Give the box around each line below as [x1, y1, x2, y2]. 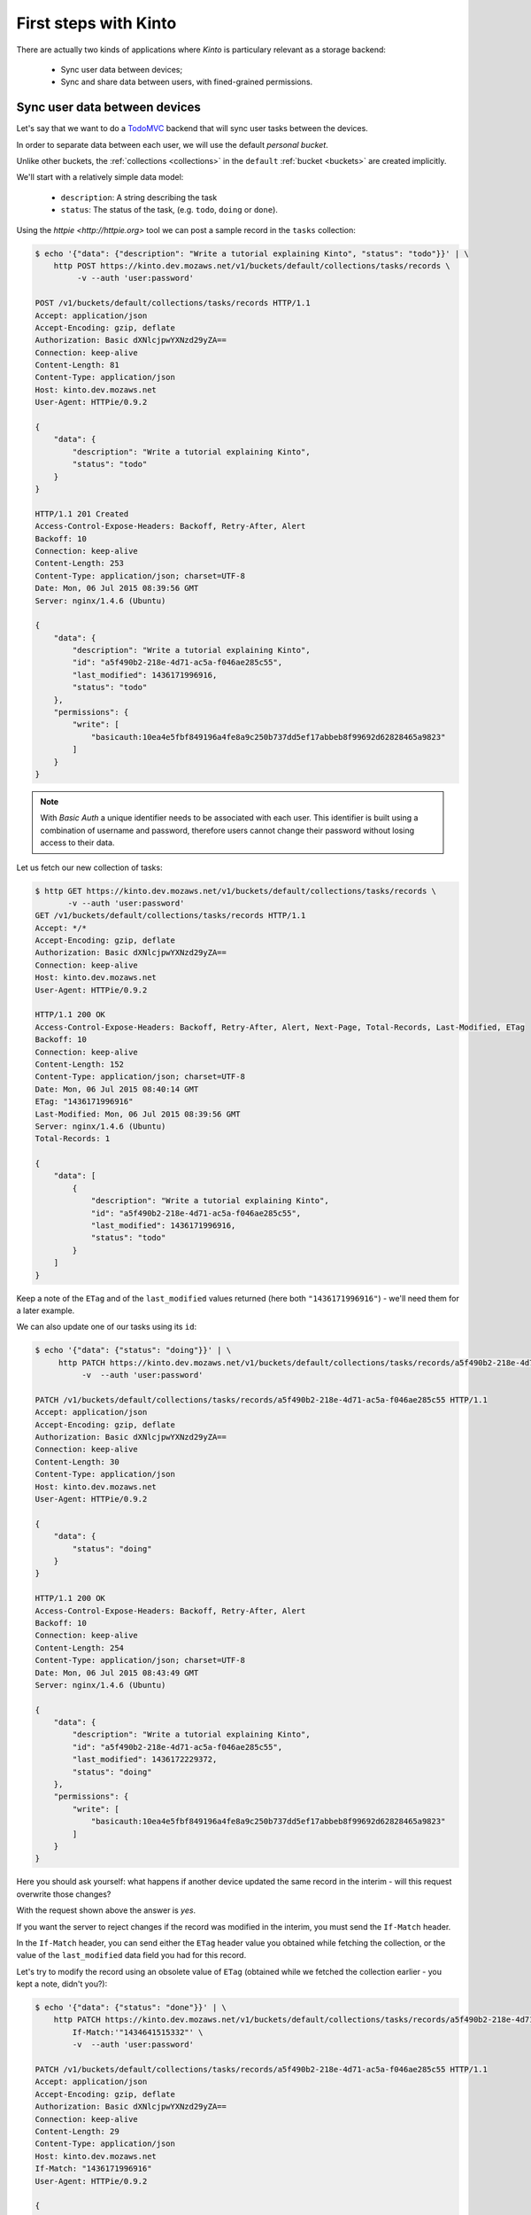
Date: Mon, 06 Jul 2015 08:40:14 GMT [35, 1084, 199, 1094]
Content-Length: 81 [35, 360, 119, 370]
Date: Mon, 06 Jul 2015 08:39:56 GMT [35, 583, 199, 594]
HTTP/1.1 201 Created [35, 509, 129, 518]
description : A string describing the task [60, 191, 218, 203]
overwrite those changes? [16, 1888, 112, 1900]
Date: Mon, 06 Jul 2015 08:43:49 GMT [35, 1667, 199, 1678]
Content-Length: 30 [35, 1457, 119, 1466]
